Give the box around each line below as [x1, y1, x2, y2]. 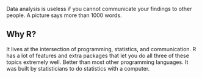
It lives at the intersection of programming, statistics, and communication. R [6, 45, 197, 52]
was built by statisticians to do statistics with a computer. [6, 65, 150, 72]
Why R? [6, 29, 37, 40]
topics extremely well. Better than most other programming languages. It [6, 58, 189, 66]
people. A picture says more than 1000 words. [6, 12, 122, 19]
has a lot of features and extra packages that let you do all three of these [6, 52, 189, 59]
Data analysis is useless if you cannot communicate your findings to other [6, 5, 192, 12]
